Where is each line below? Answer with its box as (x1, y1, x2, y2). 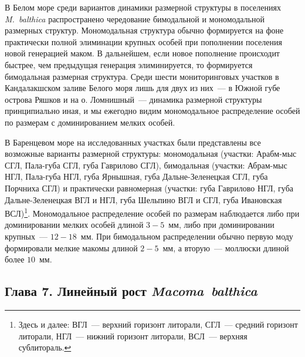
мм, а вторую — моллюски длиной (162, 241, 289, 254)
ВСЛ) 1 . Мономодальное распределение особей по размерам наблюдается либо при (5, 206, 300, 219)
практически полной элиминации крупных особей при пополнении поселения (5, 35, 282, 48)
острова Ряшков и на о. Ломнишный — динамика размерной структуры (5, 93, 262, 105)
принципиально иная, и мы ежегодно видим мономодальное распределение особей (5, 105, 300, 117)
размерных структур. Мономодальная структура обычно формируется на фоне (5, 24, 284, 36)
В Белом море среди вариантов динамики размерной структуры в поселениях (5, 1, 281, 13)
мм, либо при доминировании (168, 218, 274, 231)
